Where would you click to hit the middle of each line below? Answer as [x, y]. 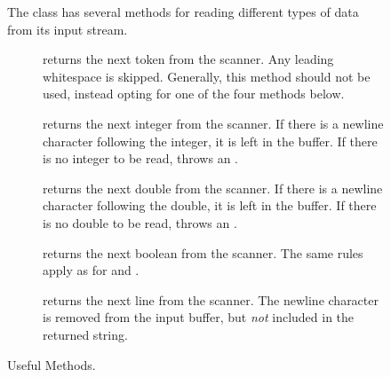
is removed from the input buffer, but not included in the [199, 317]
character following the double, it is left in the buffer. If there [210, 205]
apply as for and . [91, 270]
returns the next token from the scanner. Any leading [188, 59]
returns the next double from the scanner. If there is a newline [213, 188]
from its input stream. [68, 29]
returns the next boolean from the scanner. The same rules [203, 252]
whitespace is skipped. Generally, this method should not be [207, 76]
